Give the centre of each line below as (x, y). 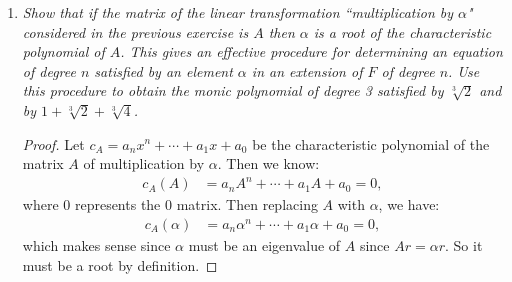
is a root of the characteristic (402, 31)
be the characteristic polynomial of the (371, 143)
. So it (463, 244)
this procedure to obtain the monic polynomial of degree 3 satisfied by (233, 90)
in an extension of (307, 70)
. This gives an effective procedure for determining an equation (311, 51)
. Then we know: (268, 163)
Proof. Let (53, 143)
